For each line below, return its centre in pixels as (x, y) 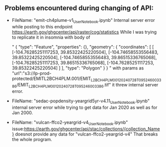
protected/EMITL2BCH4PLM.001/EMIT (51, 78)
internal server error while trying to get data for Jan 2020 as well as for (84, 107)
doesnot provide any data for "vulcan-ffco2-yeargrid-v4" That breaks (86, 134)
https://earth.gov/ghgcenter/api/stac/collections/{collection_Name (92, 129)
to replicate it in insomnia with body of (51, 37)
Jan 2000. (22, 113)
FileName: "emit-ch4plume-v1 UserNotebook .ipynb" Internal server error (83, 21)
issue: (18, 129)
